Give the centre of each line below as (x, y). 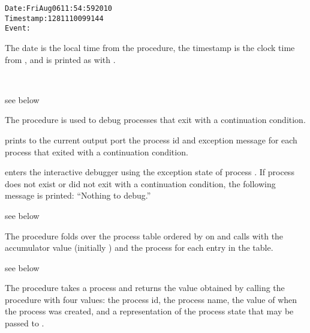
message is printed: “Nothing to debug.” (78, 195)
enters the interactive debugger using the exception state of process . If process (150, 172)
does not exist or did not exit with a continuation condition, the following (140, 183)
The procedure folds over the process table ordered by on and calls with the (144, 235)
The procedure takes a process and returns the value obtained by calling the (145, 288)
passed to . (25, 323)
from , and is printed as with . (60, 59)
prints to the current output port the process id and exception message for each (151, 139)
